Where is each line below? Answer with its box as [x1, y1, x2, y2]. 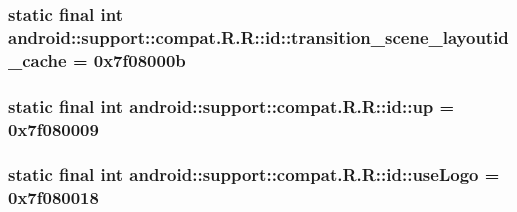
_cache [8, 47, 67, 72]
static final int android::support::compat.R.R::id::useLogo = [8, 162, 500, 187]
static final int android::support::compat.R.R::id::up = [8, 93, 455, 118]
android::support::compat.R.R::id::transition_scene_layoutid [8, 24, 509, 49]
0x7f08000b [93, 47, 186, 72]
